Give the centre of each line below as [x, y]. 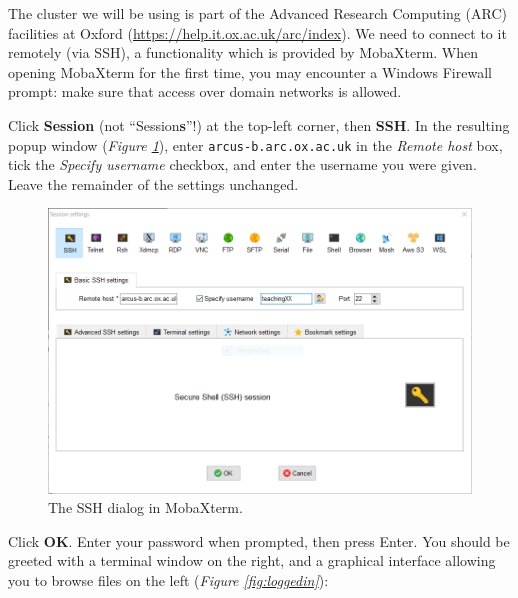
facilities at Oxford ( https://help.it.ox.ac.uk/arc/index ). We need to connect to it [257, 32]
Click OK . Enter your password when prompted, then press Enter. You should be [259, 540]
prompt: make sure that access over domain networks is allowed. [205, 91]
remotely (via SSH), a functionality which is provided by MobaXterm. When [243, 52]
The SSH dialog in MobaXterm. [145, 507]
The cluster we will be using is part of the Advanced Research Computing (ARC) [257, 13]
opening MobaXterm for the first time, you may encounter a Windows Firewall [250, 71]
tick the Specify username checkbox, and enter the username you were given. [242, 164]
